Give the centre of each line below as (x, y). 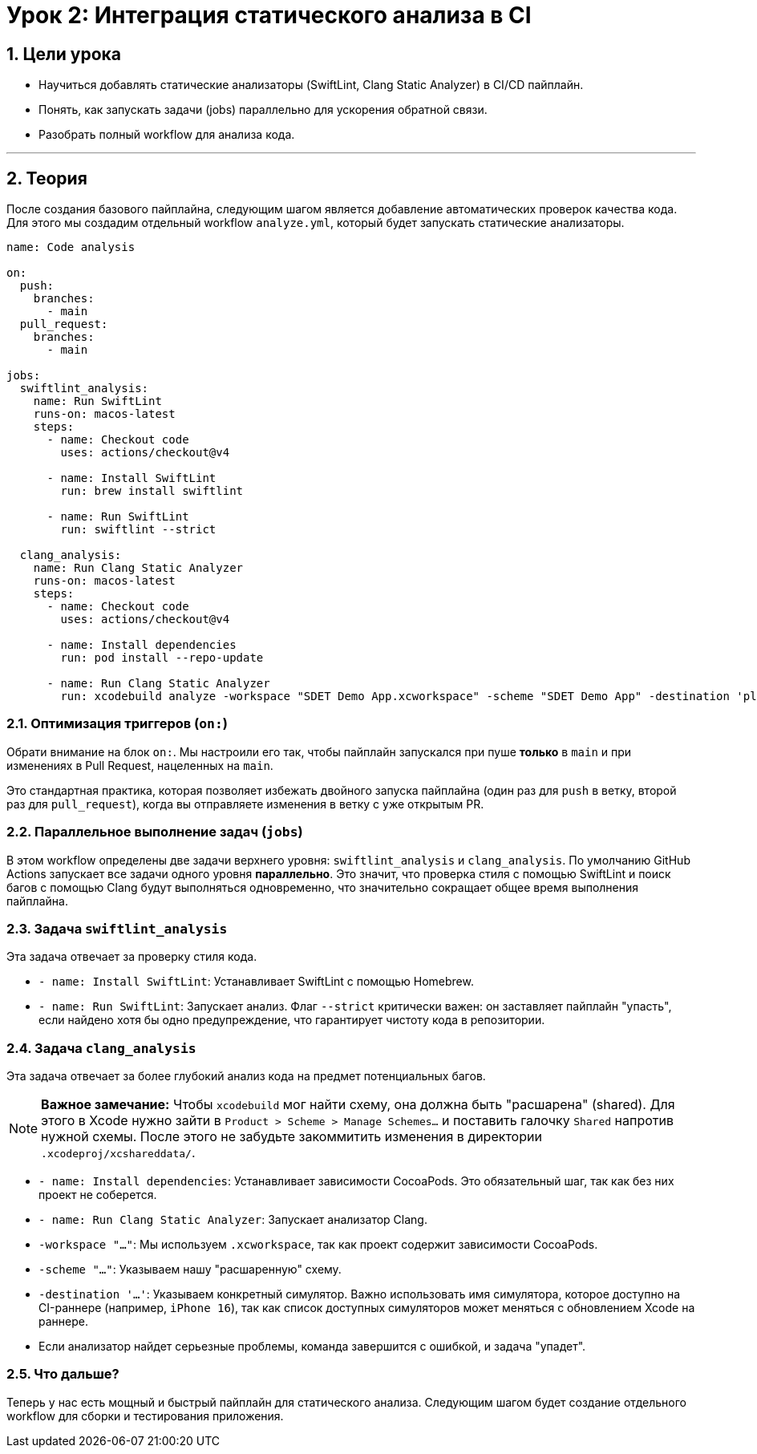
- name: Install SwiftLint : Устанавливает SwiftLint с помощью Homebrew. (256, 982)
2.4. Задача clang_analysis (101, 1048)
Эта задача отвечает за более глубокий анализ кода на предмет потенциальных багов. (246, 1076)
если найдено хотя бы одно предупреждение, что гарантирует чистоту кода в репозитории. (292, 1020)
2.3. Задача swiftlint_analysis (117, 928)
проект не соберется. (98, 1195)
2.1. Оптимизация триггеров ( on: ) (117, 724)
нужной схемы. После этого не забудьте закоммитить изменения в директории (291, 1137)
